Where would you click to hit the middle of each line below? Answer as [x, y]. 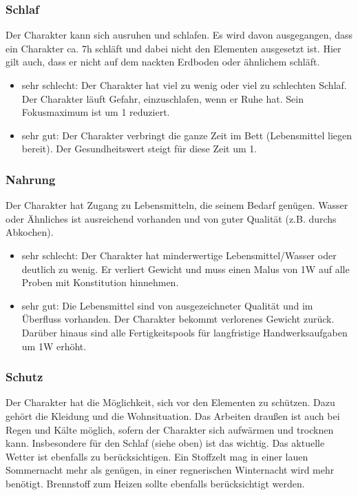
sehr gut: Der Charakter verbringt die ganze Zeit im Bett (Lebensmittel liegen [187, 135]
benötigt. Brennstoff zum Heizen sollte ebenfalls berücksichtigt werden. [155, 483]
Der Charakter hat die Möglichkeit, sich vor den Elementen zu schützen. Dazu [170, 402]
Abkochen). [30, 232]
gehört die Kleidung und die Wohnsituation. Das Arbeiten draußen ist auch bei [173, 415]
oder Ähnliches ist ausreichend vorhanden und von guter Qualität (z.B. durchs [171, 218]
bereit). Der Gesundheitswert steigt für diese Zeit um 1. [139, 149]
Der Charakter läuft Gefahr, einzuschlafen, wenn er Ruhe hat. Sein [162, 98]
